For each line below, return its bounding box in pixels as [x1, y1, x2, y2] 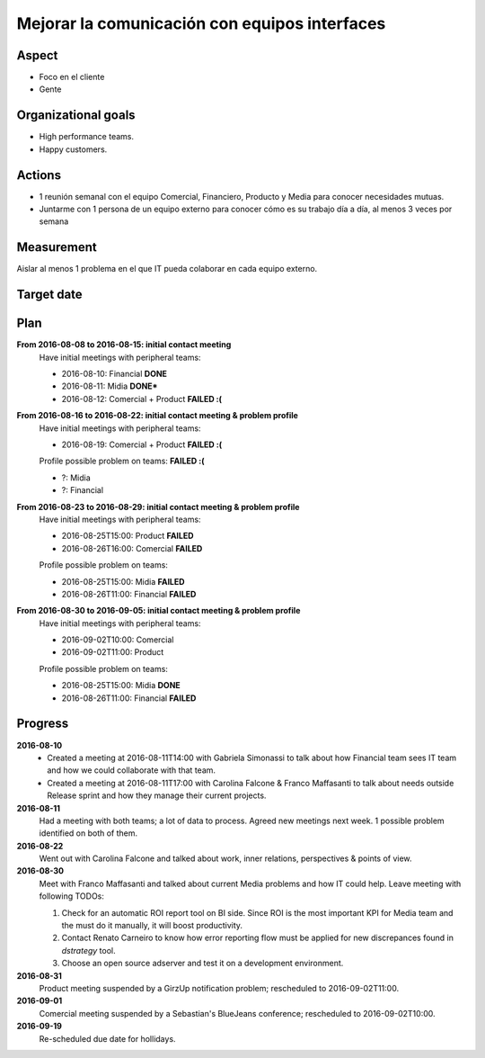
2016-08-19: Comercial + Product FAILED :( [61, 439, 223, 450]
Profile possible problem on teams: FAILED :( [39, 455, 205, 467]
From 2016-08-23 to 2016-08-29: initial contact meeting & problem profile [16, 501, 300, 512]
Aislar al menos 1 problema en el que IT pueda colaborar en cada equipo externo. [16, 264, 318, 274]
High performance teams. [39, 131, 135, 142]
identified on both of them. [39, 828, 138, 838]
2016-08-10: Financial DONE [61, 369, 168, 380]
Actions [16, 167, 62, 183]
